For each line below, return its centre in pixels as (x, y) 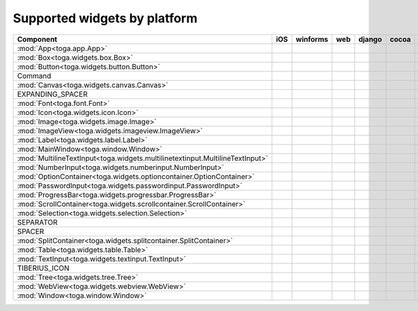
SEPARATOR (38, 222)
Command (34, 75)
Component (37, 39)
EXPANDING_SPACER (52, 94)
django (370, 39)
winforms (312, 39)
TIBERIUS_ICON (43, 268)
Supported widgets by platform (105, 18)
